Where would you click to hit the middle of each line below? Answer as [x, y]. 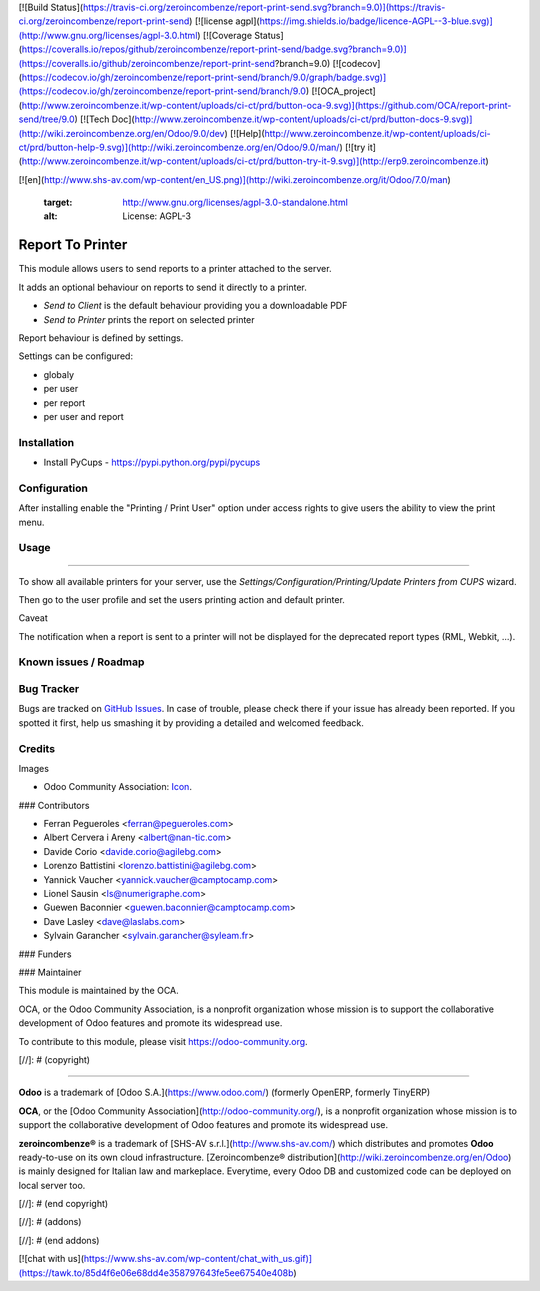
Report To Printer [73, 245]
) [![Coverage [224, 35]
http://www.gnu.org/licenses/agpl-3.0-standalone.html [235, 202]
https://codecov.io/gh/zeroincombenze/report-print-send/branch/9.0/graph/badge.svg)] [204, 77]
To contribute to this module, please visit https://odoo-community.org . [163, 1041]
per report [64, 402]
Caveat [33, 618]
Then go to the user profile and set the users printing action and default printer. [181, 599]
